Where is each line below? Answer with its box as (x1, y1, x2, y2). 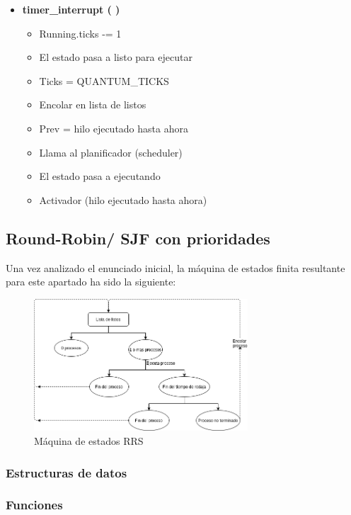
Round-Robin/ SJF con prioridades (6, 227, 270, 249)
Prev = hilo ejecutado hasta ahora (39, 120, 188, 135)
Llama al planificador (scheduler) (39, 145, 183, 159)
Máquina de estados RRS (34, 434, 144, 448)
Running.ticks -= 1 (39, 26, 122, 40)
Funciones (6, 496, 63, 514)
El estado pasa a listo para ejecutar (39, 50, 192, 64)
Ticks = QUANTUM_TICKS (39, 73, 169, 88)
